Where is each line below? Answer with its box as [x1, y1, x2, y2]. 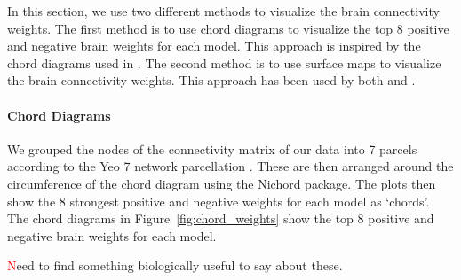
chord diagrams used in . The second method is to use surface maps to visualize [7, 53, 441, 72]
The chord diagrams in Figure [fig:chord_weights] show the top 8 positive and [7, 209, 434, 228]
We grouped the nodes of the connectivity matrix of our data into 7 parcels [7, 139, 417, 158]
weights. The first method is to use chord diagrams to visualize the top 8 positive [7, 19, 449, 37]
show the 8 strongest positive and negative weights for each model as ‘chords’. [7, 191, 430, 210]
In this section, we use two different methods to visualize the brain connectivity [7, 2, 440, 19]
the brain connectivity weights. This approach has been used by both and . [7, 71, 416, 89]
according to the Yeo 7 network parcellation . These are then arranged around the [7, 157, 454, 175]
